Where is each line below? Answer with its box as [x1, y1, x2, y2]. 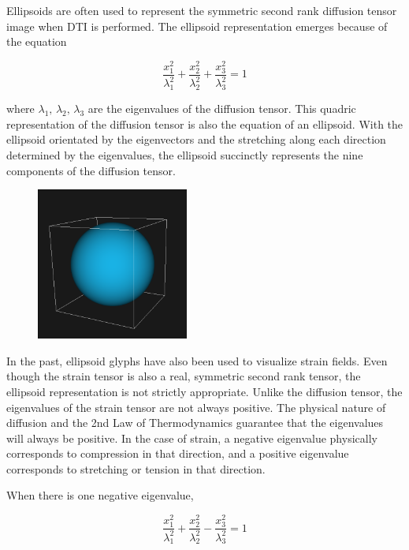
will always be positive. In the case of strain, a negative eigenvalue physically [6, 429, 377, 446]
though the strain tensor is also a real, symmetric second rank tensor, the [6, 368, 361, 384]
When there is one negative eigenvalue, [6, 487, 194, 503]
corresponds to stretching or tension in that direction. [6, 460, 266, 477]
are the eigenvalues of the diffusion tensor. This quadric [87, 100, 356, 117]
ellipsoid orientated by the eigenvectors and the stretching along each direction [6, 131, 386, 148]
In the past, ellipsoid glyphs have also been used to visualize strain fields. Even [6, 352, 388, 369]
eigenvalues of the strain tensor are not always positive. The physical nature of [6, 398, 386, 415]
